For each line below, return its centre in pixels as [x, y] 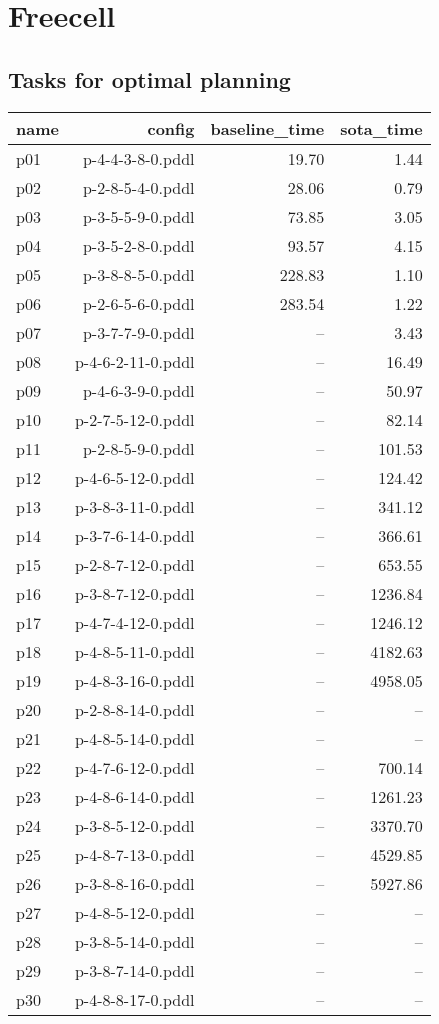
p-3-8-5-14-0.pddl [134, 941]
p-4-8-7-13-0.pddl [134, 854]
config [171, 128]
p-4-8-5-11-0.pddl [134, 651]
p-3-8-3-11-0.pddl [134, 506]
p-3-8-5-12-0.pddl [134, 825]
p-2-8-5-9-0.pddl [138, 448]
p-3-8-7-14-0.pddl [134, 970]
